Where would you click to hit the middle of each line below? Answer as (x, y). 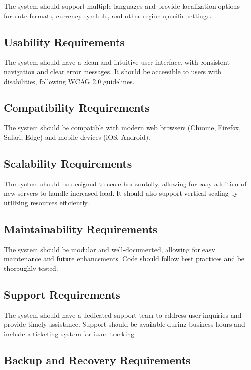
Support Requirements (62, 294)
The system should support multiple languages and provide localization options (122, 6)
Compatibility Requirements (77, 107)
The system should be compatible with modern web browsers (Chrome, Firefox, (123, 127)
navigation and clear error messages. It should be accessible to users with (113, 71)
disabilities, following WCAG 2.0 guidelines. (69, 81)
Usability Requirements (64, 42)
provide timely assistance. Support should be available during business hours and (125, 324)
